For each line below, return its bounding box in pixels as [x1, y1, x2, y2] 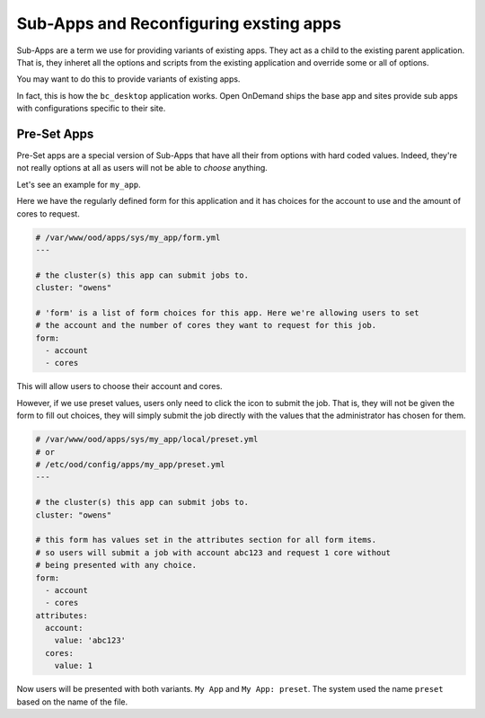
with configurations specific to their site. [16, 103, 166, 114]
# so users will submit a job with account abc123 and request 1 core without [35, 547, 391, 557]
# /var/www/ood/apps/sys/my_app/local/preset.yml [35, 434, 259, 445]
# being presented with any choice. [35, 560, 198, 571]
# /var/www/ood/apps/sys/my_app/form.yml [35, 232, 221, 243]
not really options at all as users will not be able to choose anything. [16, 163, 269, 173]
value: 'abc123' [54, 635, 126, 646]
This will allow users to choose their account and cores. [16, 381, 224, 392]
